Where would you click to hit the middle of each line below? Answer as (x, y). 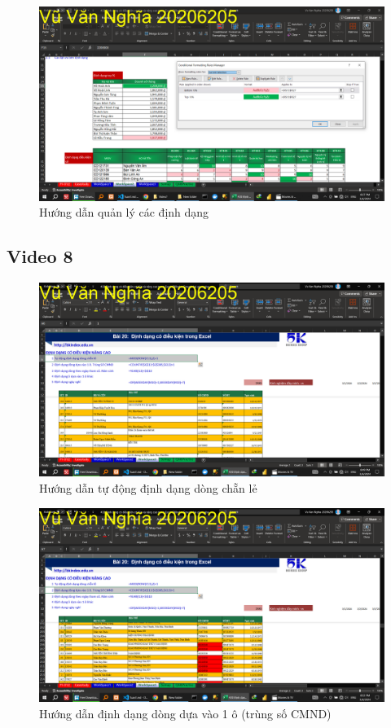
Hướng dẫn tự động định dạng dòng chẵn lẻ (148, 487)
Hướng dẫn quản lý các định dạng (124, 212)
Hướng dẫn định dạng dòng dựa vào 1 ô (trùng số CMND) (185, 713)
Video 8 (40, 256)
